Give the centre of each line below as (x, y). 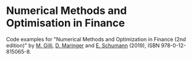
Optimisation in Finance (66, 23)
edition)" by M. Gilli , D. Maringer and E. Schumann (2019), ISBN (83, 45)
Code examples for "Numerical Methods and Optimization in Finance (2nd (96, 39)
